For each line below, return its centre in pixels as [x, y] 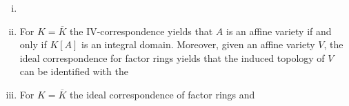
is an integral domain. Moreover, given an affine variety [198, 44]
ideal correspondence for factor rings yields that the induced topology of [172, 57]
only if [33, 44]
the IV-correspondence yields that [141, 31]
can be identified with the [74, 71]
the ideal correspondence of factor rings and [162, 94]
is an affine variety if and [279, 31]
